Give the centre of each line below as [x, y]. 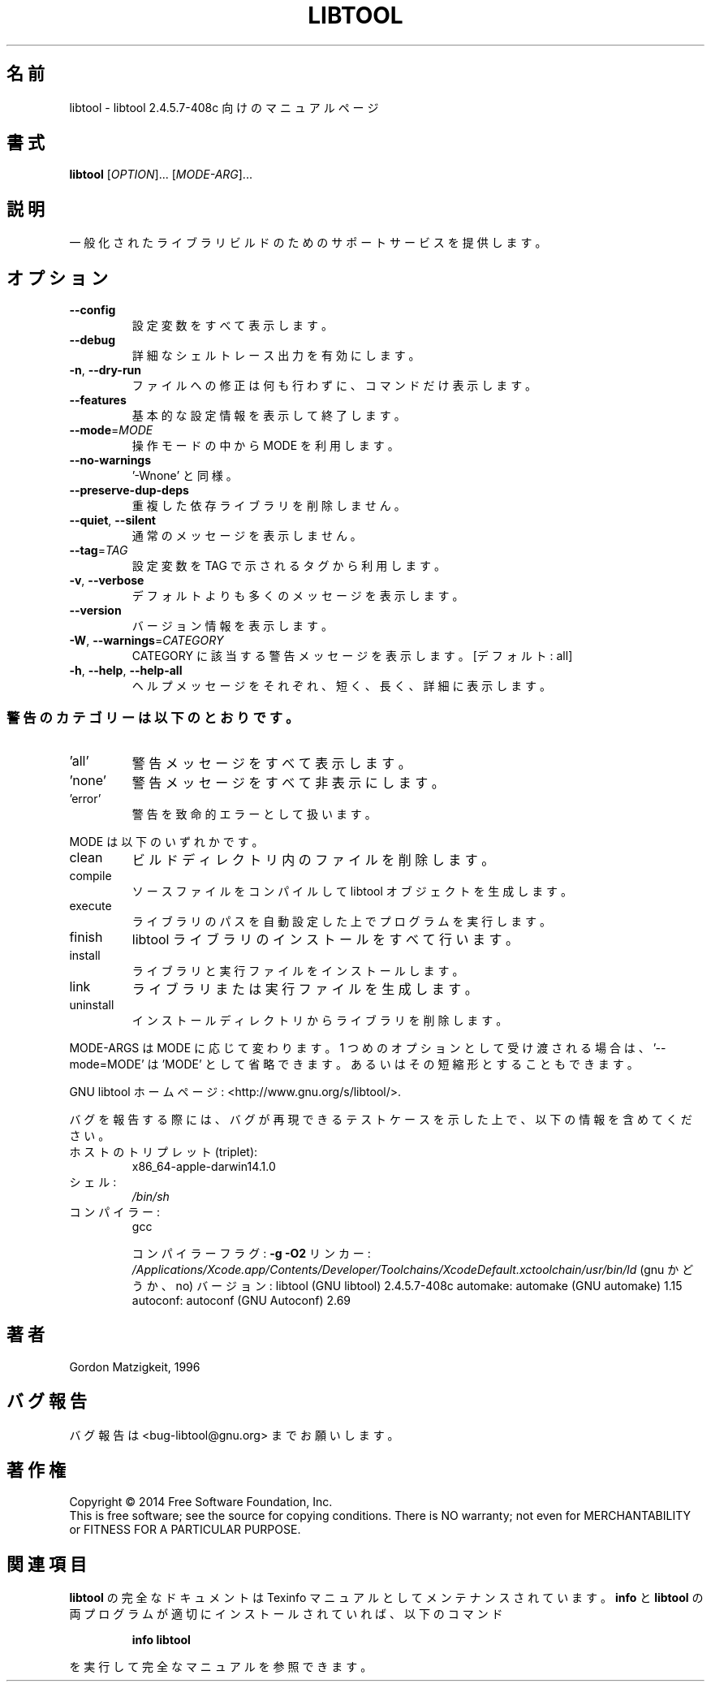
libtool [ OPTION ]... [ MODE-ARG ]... [161, 175]
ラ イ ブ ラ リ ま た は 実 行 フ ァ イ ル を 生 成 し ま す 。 [305, 989]
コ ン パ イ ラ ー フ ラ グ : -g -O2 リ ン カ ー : [251, 1253]
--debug [93, 340]
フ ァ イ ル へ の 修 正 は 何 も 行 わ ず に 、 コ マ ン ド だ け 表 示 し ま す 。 [334, 386]
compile [90, 875]
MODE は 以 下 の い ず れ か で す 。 [166, 841]
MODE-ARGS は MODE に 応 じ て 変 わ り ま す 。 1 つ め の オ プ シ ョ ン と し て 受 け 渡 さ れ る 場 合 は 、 [360, 1047]
